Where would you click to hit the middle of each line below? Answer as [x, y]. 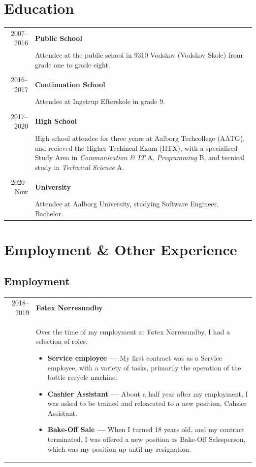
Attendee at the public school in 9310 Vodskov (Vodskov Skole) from [139, 55]
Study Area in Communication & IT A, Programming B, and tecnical [140, 157]
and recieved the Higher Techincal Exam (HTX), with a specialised [136, 148]
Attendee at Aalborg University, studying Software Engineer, [127, 204]
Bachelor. [49, 213]
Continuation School [70, 84]
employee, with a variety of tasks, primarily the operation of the [144, 367]
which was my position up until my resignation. [119, 449]
